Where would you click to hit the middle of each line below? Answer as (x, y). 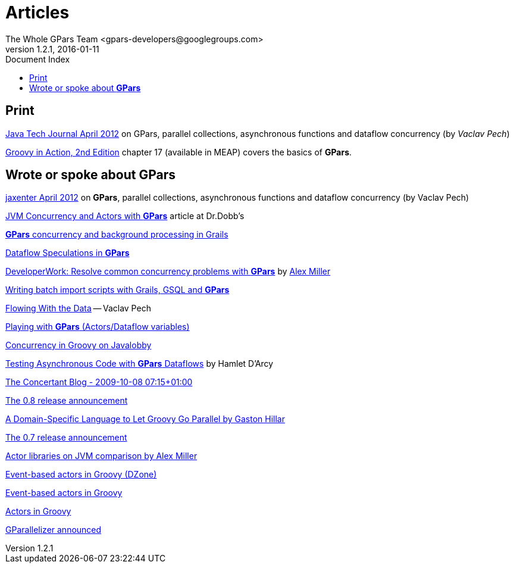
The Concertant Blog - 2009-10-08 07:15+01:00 (99, 382)
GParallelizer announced (54, 530)
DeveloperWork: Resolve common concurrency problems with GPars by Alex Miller (168, 271)
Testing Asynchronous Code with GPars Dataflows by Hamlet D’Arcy (140, 364)
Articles (37, 13)
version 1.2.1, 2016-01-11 (52, 49)
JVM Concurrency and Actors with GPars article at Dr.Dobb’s (125, 216)
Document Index (38, 59)
